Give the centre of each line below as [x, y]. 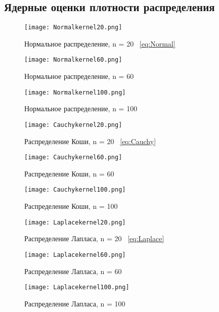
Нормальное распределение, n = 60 [79, 76]
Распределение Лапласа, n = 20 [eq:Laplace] [94, 238]
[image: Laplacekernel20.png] [75, 222]
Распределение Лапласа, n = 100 [75, 303]
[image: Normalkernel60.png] [73, 60]
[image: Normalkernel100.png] [75, 92]
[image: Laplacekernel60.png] [75, 255]
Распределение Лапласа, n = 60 [73, 271]
